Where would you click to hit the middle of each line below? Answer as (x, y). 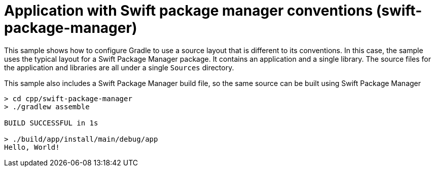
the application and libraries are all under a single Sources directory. (119, 67)
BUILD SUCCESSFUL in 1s (51, 123)
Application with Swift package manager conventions (189, 11)
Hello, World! (32, 147)
